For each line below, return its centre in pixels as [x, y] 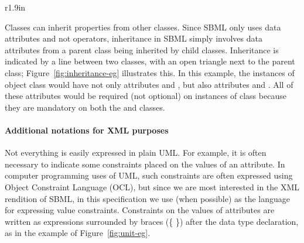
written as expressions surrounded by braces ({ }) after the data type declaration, [152, 221]
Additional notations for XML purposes [87, 130]
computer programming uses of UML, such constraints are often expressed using [149, 175]
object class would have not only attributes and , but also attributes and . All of [149, 84]
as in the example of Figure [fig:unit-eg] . [78, 233]
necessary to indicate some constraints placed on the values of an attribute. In [145, 164]
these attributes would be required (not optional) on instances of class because [146, 96]
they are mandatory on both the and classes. [85, 107]
